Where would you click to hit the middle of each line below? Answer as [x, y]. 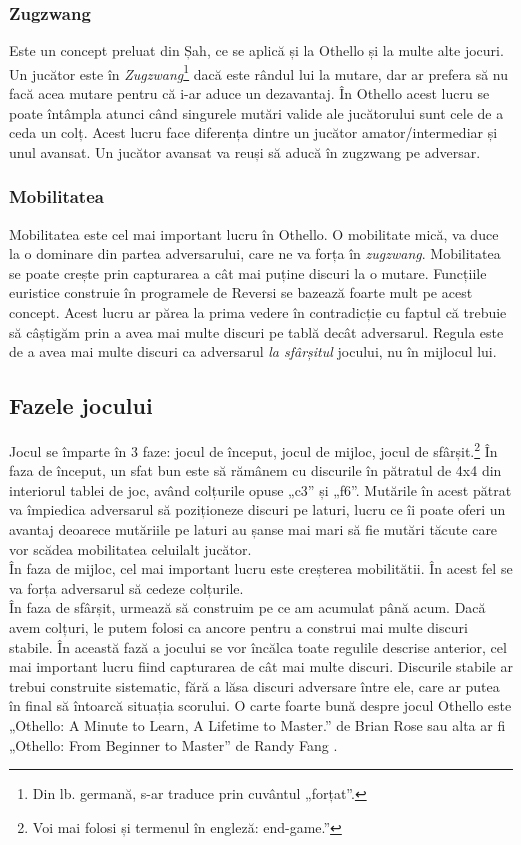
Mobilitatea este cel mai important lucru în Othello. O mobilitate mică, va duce [254, 233]
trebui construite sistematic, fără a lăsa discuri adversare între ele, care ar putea [254, 685]
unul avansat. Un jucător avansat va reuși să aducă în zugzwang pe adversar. [245, 151]
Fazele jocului [81, 405]
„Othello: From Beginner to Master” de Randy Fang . [173, 744]
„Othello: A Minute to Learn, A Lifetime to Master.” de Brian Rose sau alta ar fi [257, 724]
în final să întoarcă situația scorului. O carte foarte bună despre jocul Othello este [260, 705]
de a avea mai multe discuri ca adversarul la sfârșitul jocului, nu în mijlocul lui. [253, 351]
